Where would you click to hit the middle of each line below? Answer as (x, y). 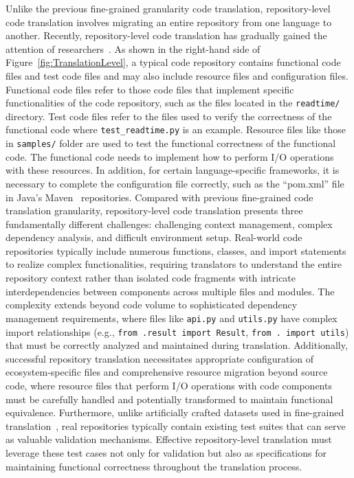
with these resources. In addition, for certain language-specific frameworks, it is (173, 170)
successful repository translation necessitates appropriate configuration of (160, 358)
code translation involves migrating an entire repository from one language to (169, 22)
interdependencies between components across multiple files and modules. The (170, 291)
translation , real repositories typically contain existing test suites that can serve (176, 425)
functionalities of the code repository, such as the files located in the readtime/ (173, 103)
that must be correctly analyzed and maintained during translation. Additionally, (177, 345)
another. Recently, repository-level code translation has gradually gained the (166, 35)
